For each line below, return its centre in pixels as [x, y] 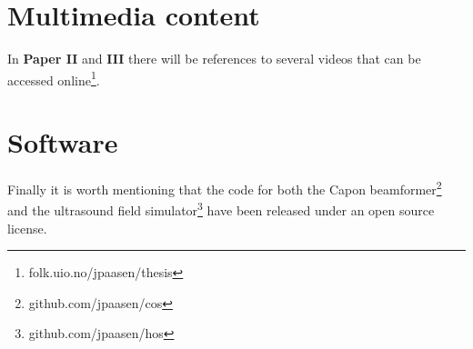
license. [27, 228]
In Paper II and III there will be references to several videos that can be [214, 59]
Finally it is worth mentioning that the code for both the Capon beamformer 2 [225, 188]
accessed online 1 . [54, 78]
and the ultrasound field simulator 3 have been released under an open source [221, 209]
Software [63, 142]
